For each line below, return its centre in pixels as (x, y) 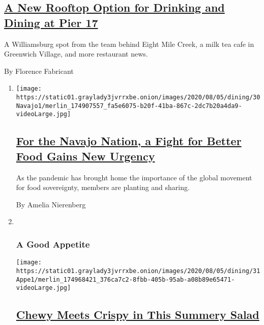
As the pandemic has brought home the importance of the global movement (134, 177)
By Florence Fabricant (39, 71)
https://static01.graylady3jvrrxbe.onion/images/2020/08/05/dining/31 (138, 271)
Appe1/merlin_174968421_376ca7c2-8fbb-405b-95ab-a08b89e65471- (125, 279)
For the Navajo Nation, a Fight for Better (129, 141)
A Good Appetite (53, 244)
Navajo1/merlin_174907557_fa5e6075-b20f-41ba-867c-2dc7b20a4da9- (129, 106)
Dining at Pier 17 (51, 22)
